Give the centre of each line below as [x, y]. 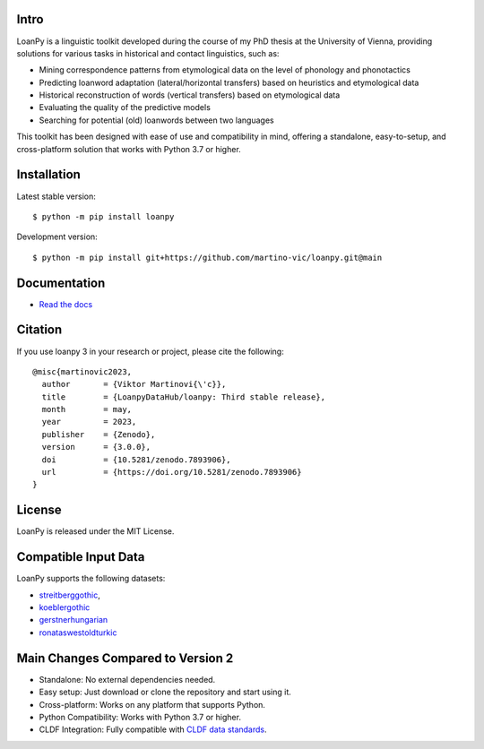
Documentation [61, 283]
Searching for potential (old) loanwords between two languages [156, 120]
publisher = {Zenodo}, [99, 434]
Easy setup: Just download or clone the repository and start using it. [165, 692]
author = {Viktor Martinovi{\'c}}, [134, 384]
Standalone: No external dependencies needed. [127, 679]
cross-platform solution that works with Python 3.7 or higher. [129, 149]
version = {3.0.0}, [96, 447]
